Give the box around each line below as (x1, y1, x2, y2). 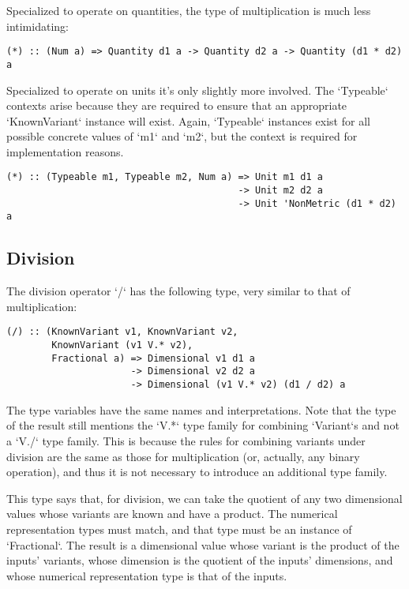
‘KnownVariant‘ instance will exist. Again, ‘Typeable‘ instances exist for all (6, 112, 370, 129)
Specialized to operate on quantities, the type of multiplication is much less (6, 2, 371, 18)
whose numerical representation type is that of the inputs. (6, 567, 287, 583)
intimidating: (6, 17, 69, 34)
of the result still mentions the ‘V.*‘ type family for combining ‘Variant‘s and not (6, 417, 400, 433)
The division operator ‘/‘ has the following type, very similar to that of (6, 283, 351, 299)
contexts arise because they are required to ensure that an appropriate (6, 97, 347, 114)
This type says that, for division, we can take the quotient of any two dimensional (6, 490, 403, 506)
